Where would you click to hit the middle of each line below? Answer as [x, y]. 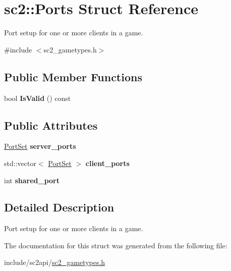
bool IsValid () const [38, 98]
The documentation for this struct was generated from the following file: [116, 245]
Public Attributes [51, 125]
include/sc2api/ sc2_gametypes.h [55, 262]
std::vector [20, 163]
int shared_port [32, 180]
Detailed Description [59, 207]
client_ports [107, 163]
